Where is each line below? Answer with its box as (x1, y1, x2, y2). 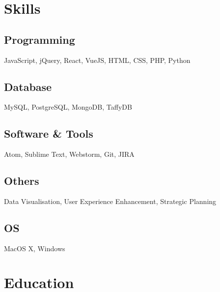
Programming (4, 31, 75, 47)
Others (4, 173, 39, 188)
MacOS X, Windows (4, 243, 65, 253)
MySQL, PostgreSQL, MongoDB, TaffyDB (4, 102, 132, 112)
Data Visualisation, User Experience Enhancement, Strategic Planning (4, 196, 217, 206)
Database (4, 79, 52, 94)
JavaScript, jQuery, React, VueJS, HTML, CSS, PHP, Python (4, 55, 191, 65)
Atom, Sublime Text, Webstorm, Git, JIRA (4, 149, 135, 159)
